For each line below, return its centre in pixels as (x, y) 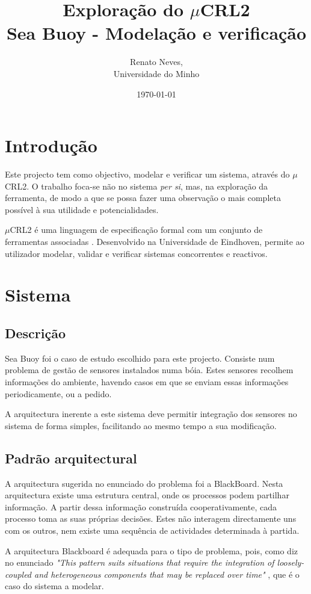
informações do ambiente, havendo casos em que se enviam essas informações (147, 381)
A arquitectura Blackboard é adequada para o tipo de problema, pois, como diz (151, 550)
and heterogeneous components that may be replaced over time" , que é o (167, 574)
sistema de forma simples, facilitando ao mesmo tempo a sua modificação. (141, 425)
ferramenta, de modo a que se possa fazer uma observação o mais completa (143, 198)
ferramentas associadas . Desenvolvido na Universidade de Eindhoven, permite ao (155, 241)
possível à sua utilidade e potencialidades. (82, 209)
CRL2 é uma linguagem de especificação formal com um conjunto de (136, 230)
